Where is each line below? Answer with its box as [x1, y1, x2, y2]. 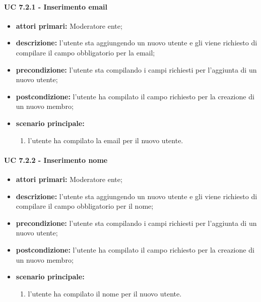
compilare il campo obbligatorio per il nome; [16, 201, 154, 211]
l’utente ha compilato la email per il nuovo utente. [28, 135, 183, 145]
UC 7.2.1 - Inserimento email [4, 1, 107, 12]
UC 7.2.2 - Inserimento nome [4, 154, 108, 165]
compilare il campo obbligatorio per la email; [16, 47, 155, 57]
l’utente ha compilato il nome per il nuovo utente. [28, 288, 182, 298]
